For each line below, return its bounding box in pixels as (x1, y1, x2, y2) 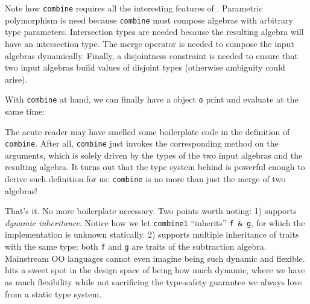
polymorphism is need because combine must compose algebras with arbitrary (5, 13, 293, 26)
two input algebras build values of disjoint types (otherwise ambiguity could (5, 61, 285, 74)
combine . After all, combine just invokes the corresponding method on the (5, 137, 279, 150)
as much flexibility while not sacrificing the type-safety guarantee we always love (5, 275, 302, 288)
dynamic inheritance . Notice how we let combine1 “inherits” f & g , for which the (5, 216, 305, 229)
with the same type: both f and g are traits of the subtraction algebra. (5, 240, 267, 253)
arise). (5, 72, 28, 85)
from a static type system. (5, 287, 102, 300)
